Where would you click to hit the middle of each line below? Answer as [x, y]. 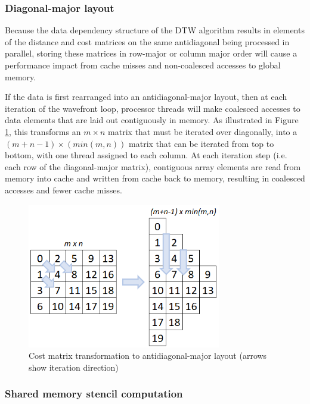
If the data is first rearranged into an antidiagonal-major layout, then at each [146, 97]
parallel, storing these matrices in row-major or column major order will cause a [151, 53]
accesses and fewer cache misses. [63, 190]
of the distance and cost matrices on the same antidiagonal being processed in [147, 41]
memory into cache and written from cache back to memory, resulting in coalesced [155, 178]
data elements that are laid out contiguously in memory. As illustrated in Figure [152, 120]
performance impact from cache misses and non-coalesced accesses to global [143, 65]
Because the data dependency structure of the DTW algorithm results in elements [155, 30]
